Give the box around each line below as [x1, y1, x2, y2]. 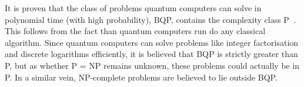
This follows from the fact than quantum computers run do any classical [5, 25, 266, 37]
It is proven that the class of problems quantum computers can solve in [5, 2, 262, 14]
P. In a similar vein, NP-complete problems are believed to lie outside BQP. [5, 71, 278, 83]
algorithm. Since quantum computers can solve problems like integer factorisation [5, 36, 299, 48]
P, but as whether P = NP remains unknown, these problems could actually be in [5, 59, 300, 71]
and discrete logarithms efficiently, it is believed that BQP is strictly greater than [5, 48, 298, 60]
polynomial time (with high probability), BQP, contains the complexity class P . [5, 13, 296, 25]
